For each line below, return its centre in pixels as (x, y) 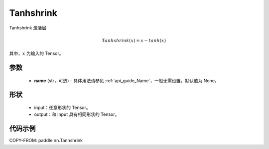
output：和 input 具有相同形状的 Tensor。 (77, 114)
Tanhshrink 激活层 (28, 28)
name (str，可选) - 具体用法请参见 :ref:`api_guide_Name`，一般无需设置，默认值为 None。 (127, 80)
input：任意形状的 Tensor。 (62, 107)
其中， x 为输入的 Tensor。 (37, 53)
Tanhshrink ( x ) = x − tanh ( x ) (134, 40)
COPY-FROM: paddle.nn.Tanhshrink (46, 141)
